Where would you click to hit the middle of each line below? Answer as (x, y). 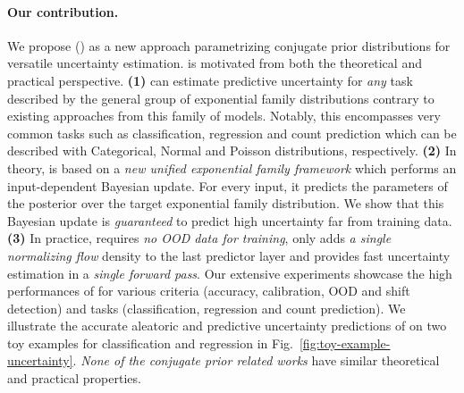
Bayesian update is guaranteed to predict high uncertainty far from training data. (230, 220)
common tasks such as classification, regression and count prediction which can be (232, 133)
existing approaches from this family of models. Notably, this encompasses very (224, 116)
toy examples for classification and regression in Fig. (150, 343)
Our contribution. (63, 11)
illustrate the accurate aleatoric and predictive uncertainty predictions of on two (227, 326)
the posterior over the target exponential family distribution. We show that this (226, 203)
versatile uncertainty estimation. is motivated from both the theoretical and (215, 63)
